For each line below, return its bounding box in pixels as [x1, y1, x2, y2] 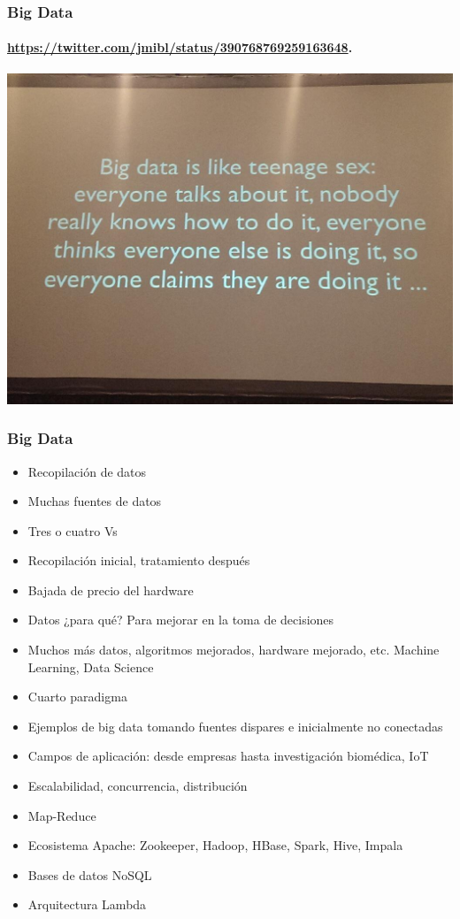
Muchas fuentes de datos [27, 492, 162, 510]
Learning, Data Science [27, 657, 154, 676]
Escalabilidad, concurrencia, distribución [27, 777, 248, 795]
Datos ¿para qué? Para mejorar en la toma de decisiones [27, 610, 334, 629]
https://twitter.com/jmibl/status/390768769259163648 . [7, 38, 353, 57]
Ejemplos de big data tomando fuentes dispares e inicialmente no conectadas [27, 716, 443, 735]
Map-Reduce [27, 806, 96, 824]
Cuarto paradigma [27, 687, 127, 706]
